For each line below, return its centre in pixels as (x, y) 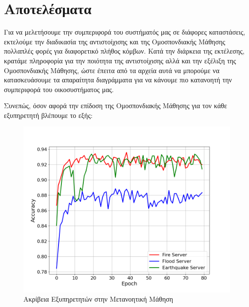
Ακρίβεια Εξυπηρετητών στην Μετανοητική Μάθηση (98, 299)
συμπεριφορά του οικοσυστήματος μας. (59, 89)
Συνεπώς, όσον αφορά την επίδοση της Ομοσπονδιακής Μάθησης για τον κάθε (115, 106)
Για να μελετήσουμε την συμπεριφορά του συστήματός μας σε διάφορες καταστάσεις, (125, 32)
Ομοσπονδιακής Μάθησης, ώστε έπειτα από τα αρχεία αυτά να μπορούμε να (112, 70)
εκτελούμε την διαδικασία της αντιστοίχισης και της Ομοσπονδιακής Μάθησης (115, 41)
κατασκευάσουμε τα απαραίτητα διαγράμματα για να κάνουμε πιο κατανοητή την (118, 80)
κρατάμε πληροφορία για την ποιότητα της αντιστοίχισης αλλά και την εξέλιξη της (120, 60)
